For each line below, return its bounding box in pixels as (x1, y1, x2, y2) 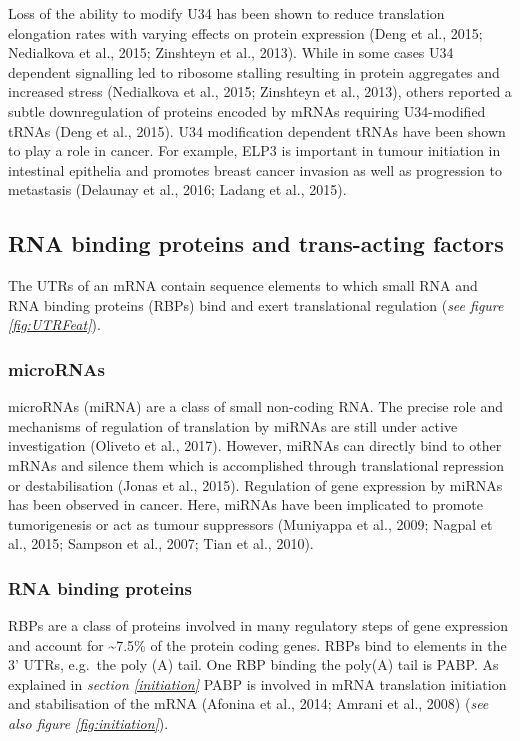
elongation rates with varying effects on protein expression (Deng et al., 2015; (8, 22, 483, 43)
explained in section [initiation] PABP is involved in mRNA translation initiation (8, 673, 507, 694)
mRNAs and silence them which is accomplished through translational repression (8, 454, 504, 475)
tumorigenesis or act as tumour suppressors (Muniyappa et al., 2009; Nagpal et (8, 513, 493, 534)
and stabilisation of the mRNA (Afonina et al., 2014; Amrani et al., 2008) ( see (8, 693, 489, 714)
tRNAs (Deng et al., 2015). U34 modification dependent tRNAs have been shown (8, 120, 506, 141)
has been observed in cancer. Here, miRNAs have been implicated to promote (8, 494, 483, 515)
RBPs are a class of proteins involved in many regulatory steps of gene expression (8, 615, 508, 636)
